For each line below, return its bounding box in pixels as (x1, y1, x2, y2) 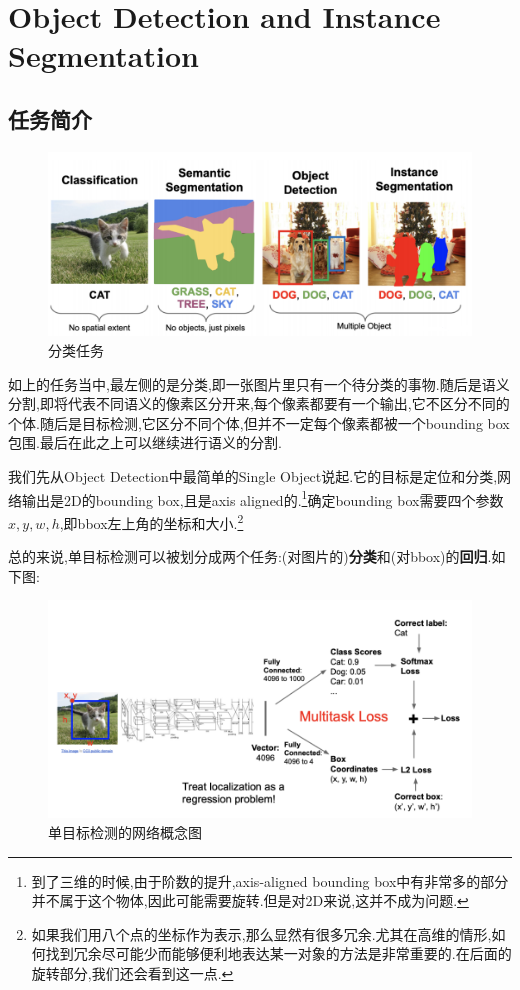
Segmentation (8, 35, 199, 76)
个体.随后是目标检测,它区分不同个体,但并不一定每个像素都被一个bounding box (8, 412, 510, 433)
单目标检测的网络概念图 (48, 821, 202, 842)
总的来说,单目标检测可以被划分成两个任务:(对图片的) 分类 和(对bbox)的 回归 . (8, 546, 492, 567)
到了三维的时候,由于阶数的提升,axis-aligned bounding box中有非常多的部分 (31, 870, 509, 891)
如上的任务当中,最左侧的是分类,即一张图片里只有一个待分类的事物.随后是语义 (8, 373, 510, 394)
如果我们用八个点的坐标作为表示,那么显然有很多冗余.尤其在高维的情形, (31, 923, 492, 944)
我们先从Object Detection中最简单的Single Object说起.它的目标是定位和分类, (8, 466, 498, 486)
